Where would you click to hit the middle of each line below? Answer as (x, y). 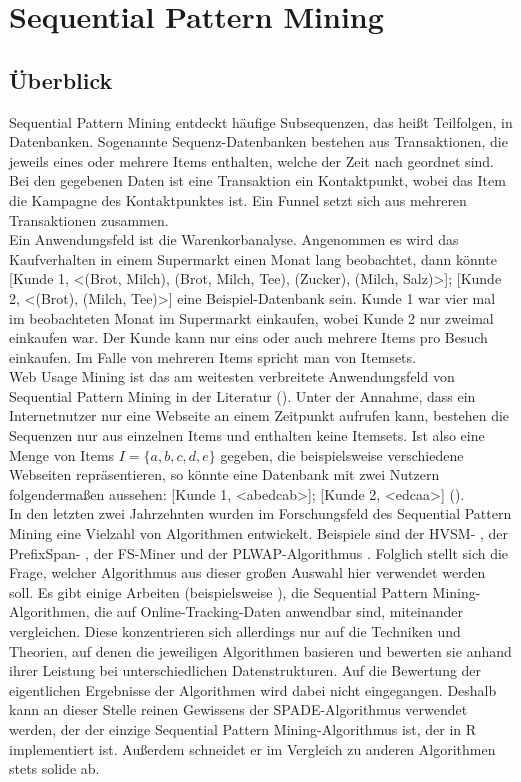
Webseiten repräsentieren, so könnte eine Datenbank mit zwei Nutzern (224, 474)
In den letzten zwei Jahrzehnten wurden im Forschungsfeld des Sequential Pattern (260, 513)
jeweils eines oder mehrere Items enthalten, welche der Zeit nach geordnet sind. (251, 160)
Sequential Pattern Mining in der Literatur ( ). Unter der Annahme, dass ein (242, 395)
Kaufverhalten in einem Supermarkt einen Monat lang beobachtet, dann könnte (253, 258)
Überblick (61, 79)
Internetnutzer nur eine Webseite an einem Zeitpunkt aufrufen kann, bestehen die (259, 415)
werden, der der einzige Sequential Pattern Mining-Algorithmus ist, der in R (243, 728)
